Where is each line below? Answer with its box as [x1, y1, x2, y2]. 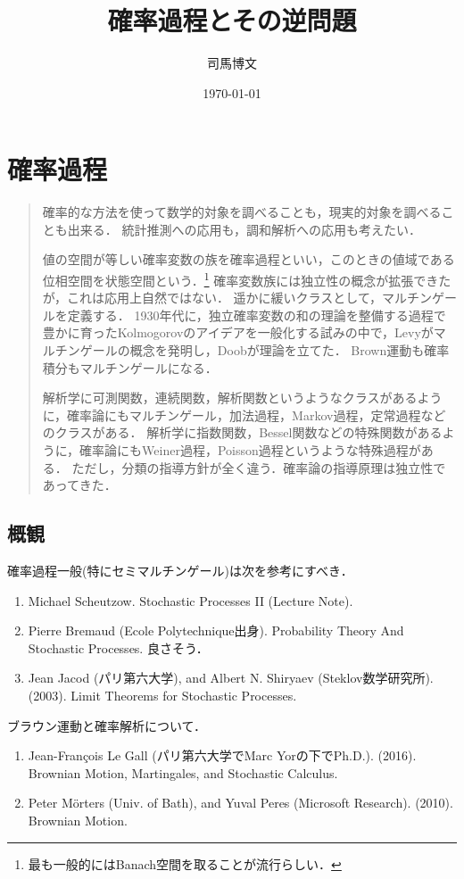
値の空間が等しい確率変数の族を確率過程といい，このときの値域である [42, 250, 455, 269]
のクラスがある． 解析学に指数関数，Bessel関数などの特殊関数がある [42, 423, 443, 442]
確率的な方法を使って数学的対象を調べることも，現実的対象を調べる [42, 203, 442, 221]
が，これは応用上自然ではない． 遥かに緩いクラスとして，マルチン [42, 288, 432, 307]
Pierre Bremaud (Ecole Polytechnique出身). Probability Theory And [28, 621, 404, 640]
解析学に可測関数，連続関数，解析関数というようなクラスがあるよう [42, 388, 443, 407]
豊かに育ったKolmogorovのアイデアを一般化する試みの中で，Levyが [42, 323, 434, 342]
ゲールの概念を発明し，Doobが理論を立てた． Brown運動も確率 [79, 341, 450, 360]
